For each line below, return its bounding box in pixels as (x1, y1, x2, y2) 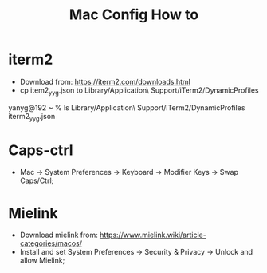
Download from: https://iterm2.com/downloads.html (19, 77, 191, 86)
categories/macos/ (19, 239, 82, 248)
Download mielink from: (19, 230, 98, 240)
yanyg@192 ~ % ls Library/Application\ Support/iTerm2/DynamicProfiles (8, 102, 245, 113)
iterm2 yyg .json (8, 111, 56, 123)
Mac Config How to (69, 6, 199, 24)
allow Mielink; (19, 255, 65, 265)
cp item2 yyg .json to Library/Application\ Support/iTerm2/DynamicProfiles (19, 85, 259, 97)
